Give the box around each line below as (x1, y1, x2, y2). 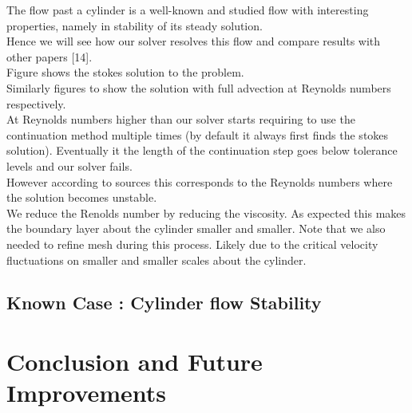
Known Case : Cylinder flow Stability (6, 290, 322, 315)
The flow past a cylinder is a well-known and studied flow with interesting (6, 2, 369, 18)
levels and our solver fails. (6, 157, 133, 174)
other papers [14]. (6, 48, 93, 65)
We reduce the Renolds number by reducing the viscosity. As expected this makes (6, 204, 406, 221)
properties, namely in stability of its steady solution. (6, 17, 263, 33)
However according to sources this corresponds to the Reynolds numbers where (6, 173, 393, 190)
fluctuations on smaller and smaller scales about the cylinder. (6, 251, 307, 268)
